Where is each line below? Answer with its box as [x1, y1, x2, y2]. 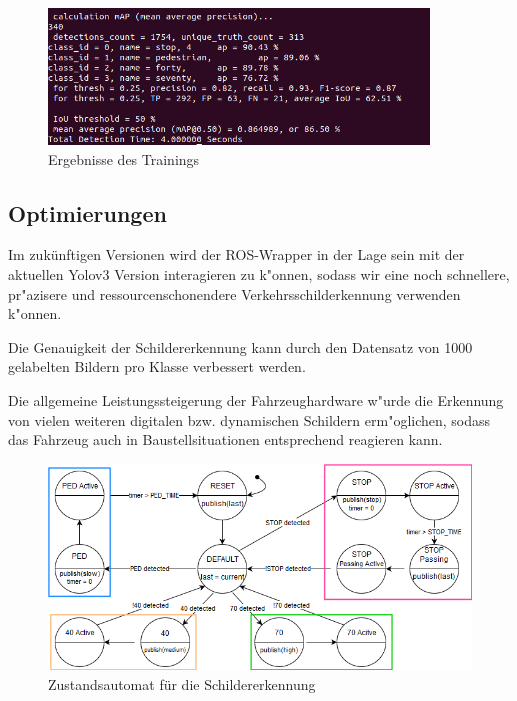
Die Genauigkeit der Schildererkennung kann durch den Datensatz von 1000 [8, 336, 473, 357]
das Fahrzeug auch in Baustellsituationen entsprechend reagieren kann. [8, 429, 443, 450]
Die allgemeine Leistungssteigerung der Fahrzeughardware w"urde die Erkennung [8, 390, 504, 410]
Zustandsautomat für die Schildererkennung [48, 673, 316, 694]
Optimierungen [8, 197, 167, 228]
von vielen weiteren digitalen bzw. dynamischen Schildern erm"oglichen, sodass [8, 409, 491, 430]
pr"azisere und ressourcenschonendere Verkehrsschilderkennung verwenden [8, 283, 461, 304]
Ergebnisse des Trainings [48, 148, 200, 169]
